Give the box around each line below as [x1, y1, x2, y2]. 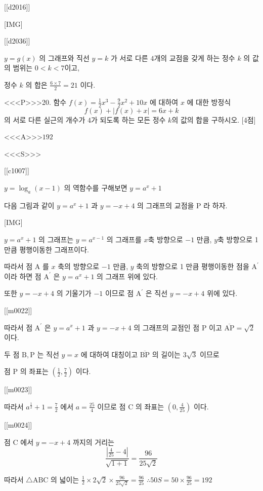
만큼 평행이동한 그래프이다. [4, 244, 89, 254]
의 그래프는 [38, 234, 74, 244]
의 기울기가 [56, 288, 92, 298]
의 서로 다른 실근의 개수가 [4, 114, 85, 125]
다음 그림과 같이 [4, 200, 55, 210]
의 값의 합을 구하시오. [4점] [171, 114, 256, 125]
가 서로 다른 [111, 52, 148, 63]
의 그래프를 [106, 234, 142, 244]
